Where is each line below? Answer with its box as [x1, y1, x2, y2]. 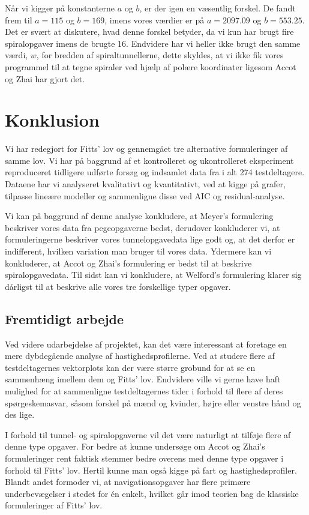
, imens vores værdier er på [104, 13, 205, 26]
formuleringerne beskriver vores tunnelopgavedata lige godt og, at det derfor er [5, 233, 295, 245]
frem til [5, 13, 32, 26]
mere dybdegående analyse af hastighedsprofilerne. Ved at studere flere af [5, 349, 275, 362]
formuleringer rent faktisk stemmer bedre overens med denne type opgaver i [5, 451, 284, 464]
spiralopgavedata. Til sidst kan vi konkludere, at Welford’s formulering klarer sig [5, 268, 302, 281]
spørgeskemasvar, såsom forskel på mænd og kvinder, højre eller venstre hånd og [5, 396, 301, 409]
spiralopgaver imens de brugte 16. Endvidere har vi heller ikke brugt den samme [5, 37, 301, 49]
